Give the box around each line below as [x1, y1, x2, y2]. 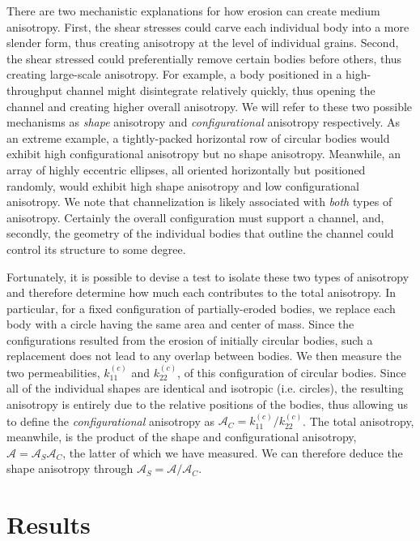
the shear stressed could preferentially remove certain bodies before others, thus [6, 49, 402, 67]
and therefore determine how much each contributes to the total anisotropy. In [6, 284, 397, 301]
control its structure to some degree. [6, 240, 186, 257]
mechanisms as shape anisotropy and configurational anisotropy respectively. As [6, 114, 401, 131]
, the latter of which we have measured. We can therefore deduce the [62, 444, 403, 461]
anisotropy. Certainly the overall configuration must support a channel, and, [6, 208, 384, 225]
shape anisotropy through [6, 460, 134, 477]
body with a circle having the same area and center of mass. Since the [6, 316, 354, 333]
